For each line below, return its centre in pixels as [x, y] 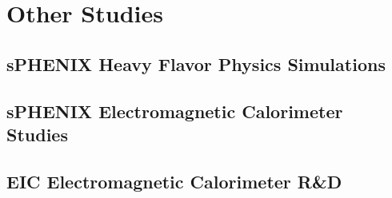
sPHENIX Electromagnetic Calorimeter [175, 111]
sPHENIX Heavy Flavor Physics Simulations [196, 63]
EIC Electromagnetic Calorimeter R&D [174, 181]
